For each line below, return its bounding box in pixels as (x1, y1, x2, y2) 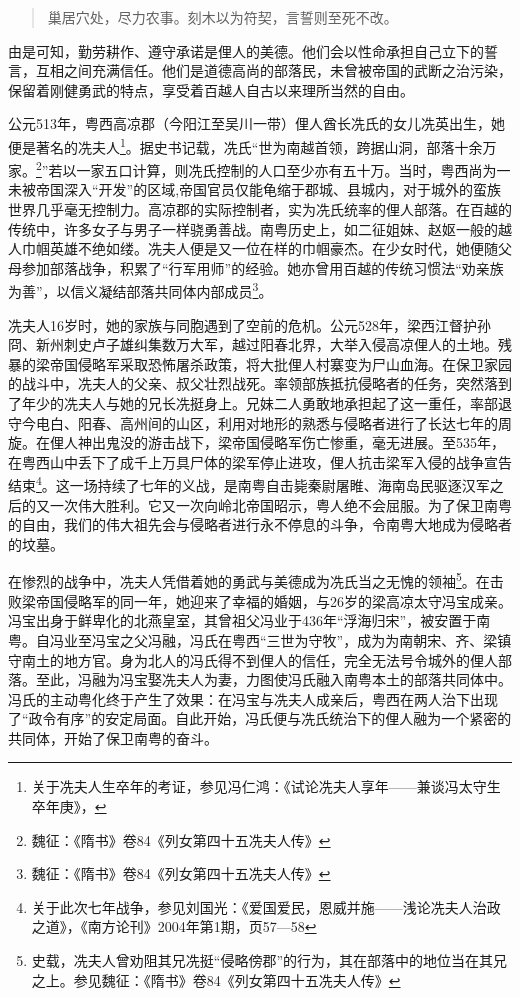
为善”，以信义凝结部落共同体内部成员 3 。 (8, 278, 273, 302)
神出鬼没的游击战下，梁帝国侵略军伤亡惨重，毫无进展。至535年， (77, 432, 505, 453)
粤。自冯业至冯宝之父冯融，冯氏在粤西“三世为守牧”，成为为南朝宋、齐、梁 (8, 629, 498, 650)
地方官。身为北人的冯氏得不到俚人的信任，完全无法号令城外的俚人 (63, 649, 498, 670)
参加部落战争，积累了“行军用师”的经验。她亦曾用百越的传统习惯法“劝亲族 (21, 257, 504, 278)
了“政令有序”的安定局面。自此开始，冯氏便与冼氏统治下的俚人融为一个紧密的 (8, 708, 512, 729)
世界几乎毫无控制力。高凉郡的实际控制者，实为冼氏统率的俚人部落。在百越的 (8, 199, 512, 220)
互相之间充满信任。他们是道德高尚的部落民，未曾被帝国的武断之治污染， (35, 60, 512, 81)
